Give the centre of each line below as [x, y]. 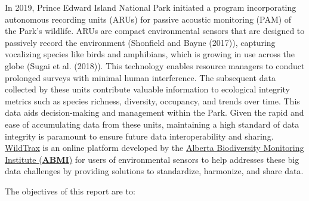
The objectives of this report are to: [70, 191]
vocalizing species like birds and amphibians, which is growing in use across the [150, 54]
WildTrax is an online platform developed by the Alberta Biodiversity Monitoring [154, 148]
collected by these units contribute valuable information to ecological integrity [147, 89]
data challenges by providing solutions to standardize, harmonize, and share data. [154, 171]
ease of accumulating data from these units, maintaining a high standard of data [152, 124]
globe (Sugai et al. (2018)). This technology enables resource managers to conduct [155, 65]
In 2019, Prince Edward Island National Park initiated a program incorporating [151, 7]
